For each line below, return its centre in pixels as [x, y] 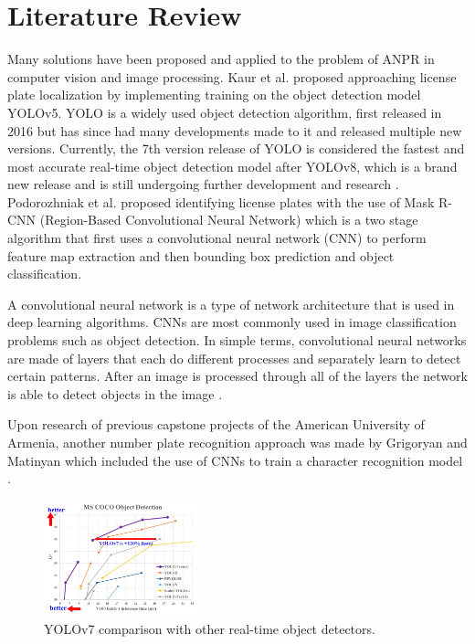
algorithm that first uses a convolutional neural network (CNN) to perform [217, 238]
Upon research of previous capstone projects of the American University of [216, 424]
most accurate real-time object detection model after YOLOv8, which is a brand [232, 166]
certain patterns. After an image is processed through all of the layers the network [237, 376]
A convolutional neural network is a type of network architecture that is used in [231, 304]
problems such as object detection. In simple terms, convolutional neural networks [237, 340]
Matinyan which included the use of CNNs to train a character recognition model [235, 460]
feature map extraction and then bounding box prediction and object [201, 255]
